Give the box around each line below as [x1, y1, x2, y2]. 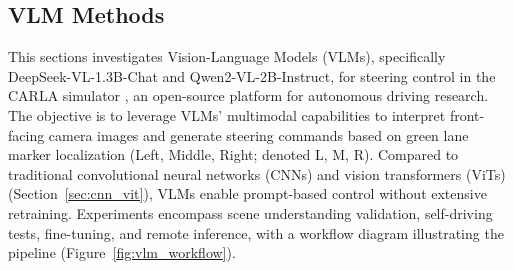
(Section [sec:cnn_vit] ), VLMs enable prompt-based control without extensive [8, 183, 487, 204]
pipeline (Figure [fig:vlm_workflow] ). [8, 242, 236, 263]
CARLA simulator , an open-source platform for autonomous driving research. [8, 85, 489, 106]
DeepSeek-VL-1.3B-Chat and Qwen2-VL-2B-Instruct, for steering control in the [8, 65, 496, 86]
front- [449, 104, 485, 125]
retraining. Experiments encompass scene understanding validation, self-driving [8, 202, 493, 223]
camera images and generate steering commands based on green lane [48, 124, 469, 145]
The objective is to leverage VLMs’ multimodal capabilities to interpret [8, 104, 446, 125]
